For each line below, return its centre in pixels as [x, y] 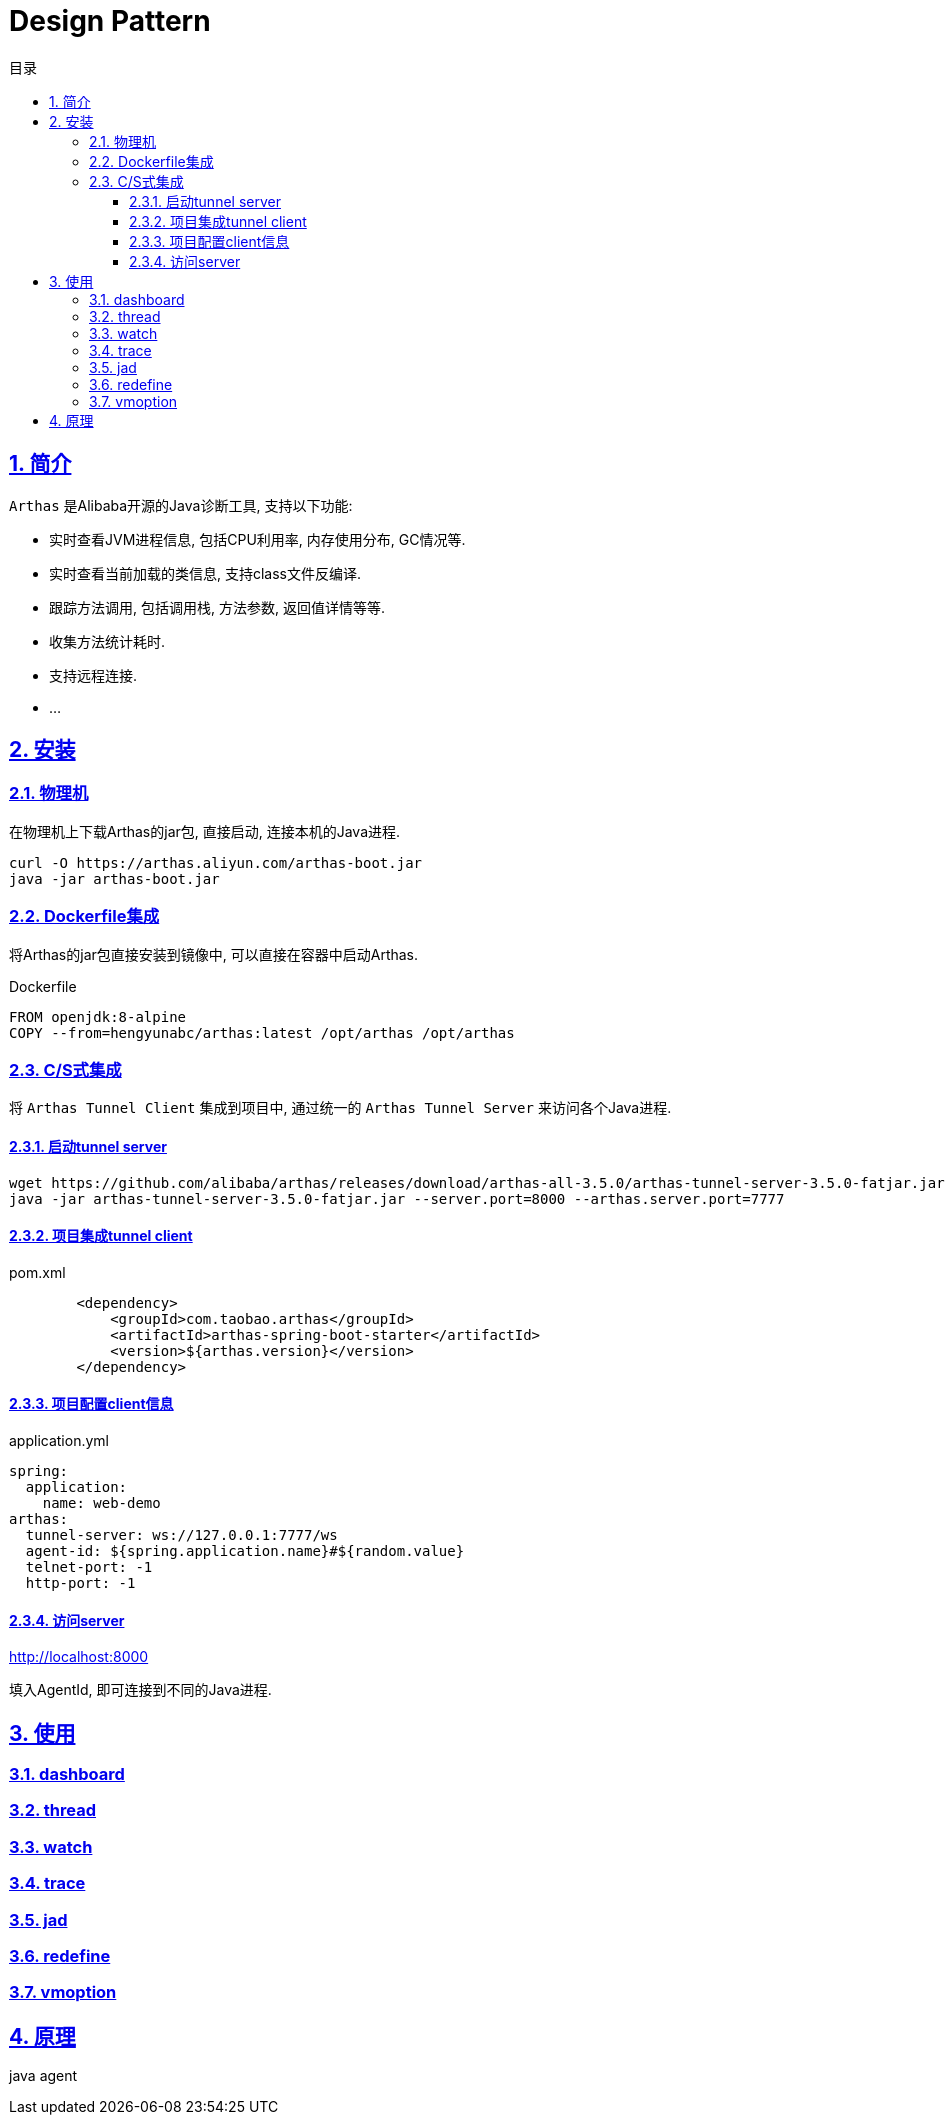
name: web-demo [101, 1502]
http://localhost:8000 [79, 1657]
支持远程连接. [93, 675]
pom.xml [37, 1272]
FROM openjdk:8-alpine [98, 1016]
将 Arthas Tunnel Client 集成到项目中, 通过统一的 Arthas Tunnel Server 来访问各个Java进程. [340, 1108]
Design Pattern [110, 21]
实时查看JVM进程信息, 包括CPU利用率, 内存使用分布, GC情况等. [257, 539]
